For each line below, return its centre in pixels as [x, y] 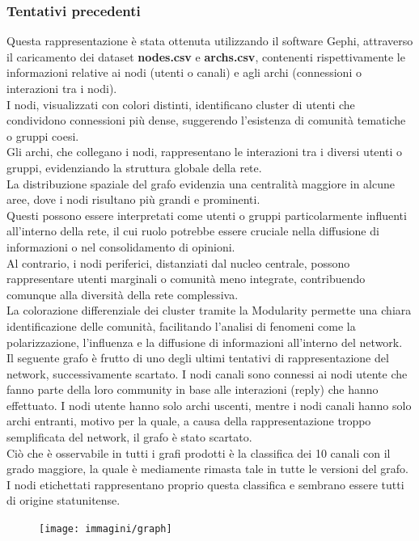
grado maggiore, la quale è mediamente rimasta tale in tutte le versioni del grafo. [207, 469]
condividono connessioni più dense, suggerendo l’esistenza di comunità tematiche [206, 120]
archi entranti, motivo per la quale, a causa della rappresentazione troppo [189, 421]
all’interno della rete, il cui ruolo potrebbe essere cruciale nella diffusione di [193, 231]
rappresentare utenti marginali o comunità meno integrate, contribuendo [186, 279]
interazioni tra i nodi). [62, 88]
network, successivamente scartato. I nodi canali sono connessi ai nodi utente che [207, 373]
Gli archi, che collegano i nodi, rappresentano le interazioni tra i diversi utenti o [204, 152]
